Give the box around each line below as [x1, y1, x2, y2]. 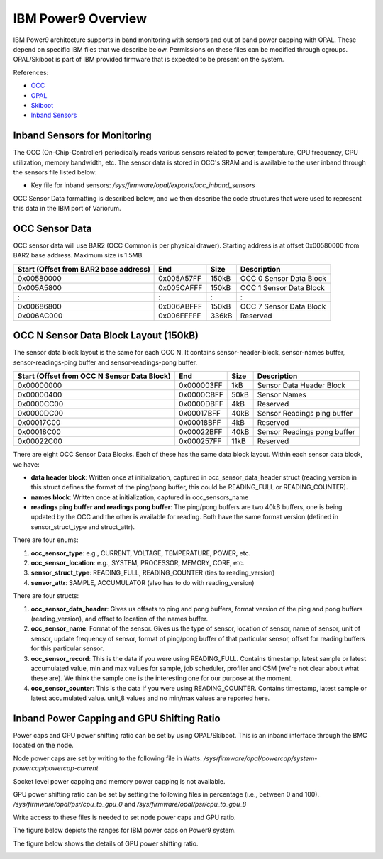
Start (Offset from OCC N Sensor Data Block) [17, 371, 172, 381]
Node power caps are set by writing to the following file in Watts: [13, 754, 202, 763]
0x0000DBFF [178, 399, 223, 409]
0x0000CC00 [17, 399, 64, 409]
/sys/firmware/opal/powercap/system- [203, 754, 318, 763]
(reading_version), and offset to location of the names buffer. [30, 614, 209, 623]
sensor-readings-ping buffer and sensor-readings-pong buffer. [13, 358, 198, 367]
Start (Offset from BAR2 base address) [17, 264, 150, 274]
